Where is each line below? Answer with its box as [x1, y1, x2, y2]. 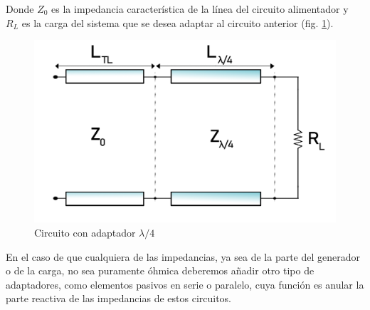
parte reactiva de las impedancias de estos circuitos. [6, 291, 232, 306]
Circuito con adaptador [34, 225, 136, 240]
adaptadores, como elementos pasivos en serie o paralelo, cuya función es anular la [6, 277, 364, 291]
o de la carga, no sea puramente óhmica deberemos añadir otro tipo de [6, 263, 314, 278]
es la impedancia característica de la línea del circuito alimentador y [51, 1, 349, 16]
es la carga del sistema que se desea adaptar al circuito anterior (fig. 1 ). [21, 15, 334, 30]
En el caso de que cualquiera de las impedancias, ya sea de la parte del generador [6, 249, 361, 264]
